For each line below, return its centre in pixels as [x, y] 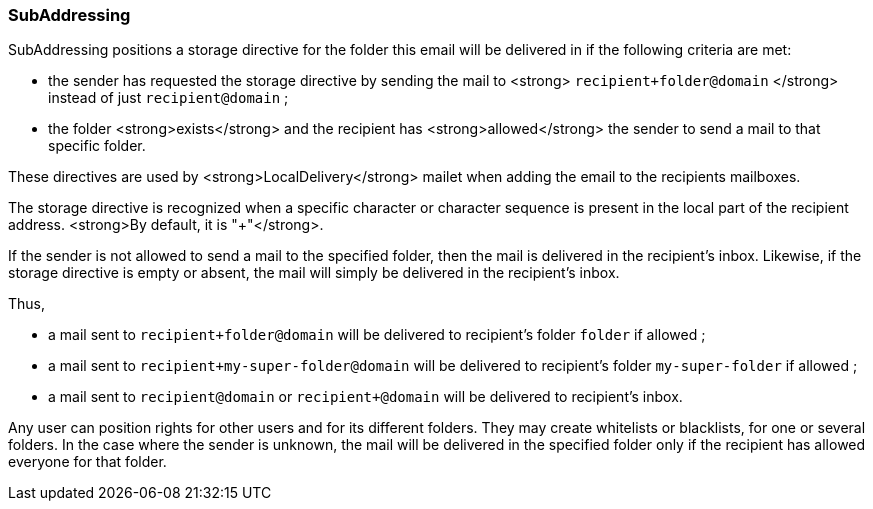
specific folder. [97, 146]
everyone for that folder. [87, 462]
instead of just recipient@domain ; [168, 98]
